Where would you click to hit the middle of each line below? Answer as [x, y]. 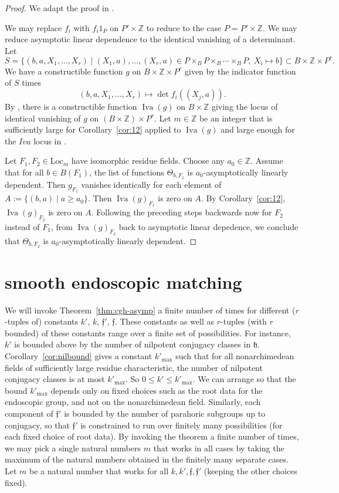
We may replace [33, 27]
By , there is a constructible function [71, 107]
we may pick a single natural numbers [73, 448]
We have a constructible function [64, 71]
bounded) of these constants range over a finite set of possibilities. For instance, [148, 332]
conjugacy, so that [37, 425]
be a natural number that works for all [99, 471]
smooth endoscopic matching [123, 281]
